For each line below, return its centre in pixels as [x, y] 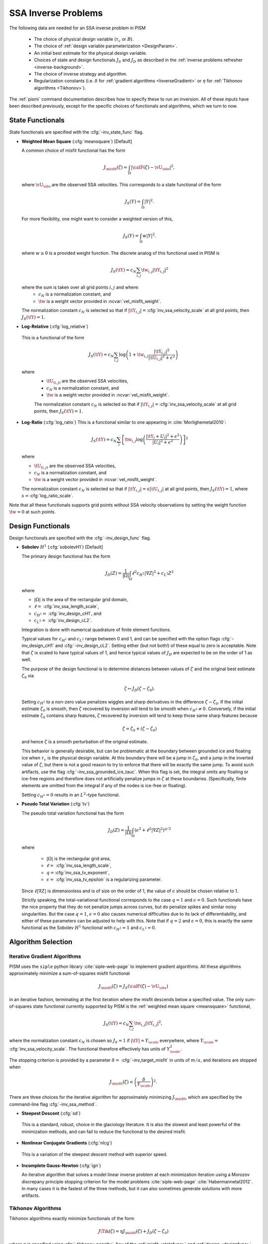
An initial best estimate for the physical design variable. [91, 53]
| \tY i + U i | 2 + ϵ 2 [163, 436]
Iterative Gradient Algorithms [45, 956]
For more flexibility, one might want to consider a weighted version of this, [97, 218]
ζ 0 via [28, 676]
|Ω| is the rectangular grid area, [79, 858]
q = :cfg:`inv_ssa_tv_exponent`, [78, 872]
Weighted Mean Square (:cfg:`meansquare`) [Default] [77, 141]
